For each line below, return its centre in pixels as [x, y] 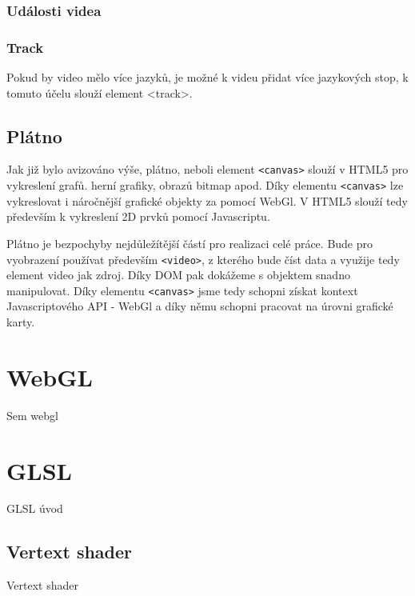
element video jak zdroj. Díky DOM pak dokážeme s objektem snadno [178, 275]
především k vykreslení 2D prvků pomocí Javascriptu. [138, 216]
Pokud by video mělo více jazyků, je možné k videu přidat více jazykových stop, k [207, 77]
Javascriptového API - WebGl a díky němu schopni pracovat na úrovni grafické [200, 306]
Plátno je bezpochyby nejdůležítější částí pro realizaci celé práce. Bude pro [190, 243]
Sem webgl [32, 415]
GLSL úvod [35, 508]
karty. [21, 322]
